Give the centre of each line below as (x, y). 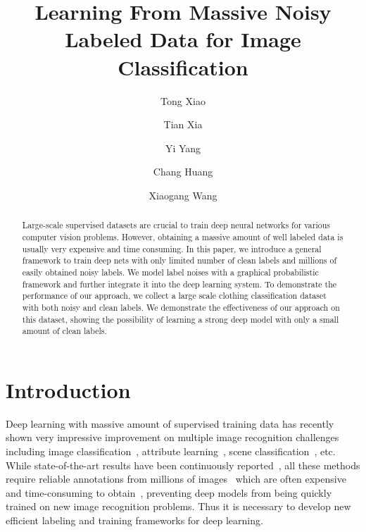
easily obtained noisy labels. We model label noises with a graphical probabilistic (170, 272)
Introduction (68, 389)
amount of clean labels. (64, 331)
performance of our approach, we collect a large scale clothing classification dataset (174, 296)
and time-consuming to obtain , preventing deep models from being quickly (169, 492)
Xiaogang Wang (183, 195)
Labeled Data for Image (183, 39)
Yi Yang (183, 148)
